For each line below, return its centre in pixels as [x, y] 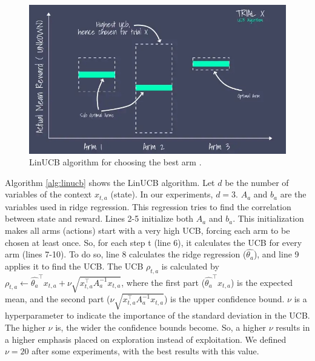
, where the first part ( [163, 282]
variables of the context [48, 194]
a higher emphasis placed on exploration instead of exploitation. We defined [146, 339]
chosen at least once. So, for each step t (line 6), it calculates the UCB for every [154, 242]
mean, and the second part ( [58, 299]
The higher [25, 327]
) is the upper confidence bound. [224, 299]
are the [293, 194]
